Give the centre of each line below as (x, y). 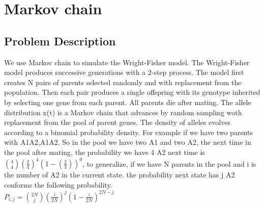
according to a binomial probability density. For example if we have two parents (128, 132)
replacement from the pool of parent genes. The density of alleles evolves (117, 122)
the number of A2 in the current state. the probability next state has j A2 (120, 175)
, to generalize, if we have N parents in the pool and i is (169, 163)
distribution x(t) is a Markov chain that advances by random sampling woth (123, 112)
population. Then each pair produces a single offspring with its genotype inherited (132, 92)
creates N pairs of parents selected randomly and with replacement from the (123, 82)
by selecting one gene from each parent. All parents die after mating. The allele (128, 102)
